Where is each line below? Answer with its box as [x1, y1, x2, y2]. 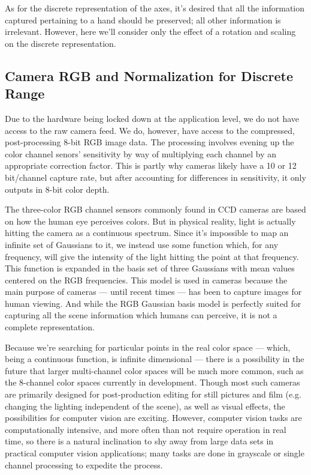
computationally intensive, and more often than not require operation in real [5, 423, 286, 435]
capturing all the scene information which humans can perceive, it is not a [5, 309, 277, 321]
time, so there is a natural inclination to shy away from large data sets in [5, 435, 274, 447]
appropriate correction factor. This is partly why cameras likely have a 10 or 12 [5, 159, 297, 172]
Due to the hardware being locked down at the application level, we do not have [5, 112, 300, 124]
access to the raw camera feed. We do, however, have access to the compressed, [5, 124, 295, 136]
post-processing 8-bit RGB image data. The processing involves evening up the [5, 136, 294, 148]
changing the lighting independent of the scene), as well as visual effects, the [5, 399, 285, 412]
